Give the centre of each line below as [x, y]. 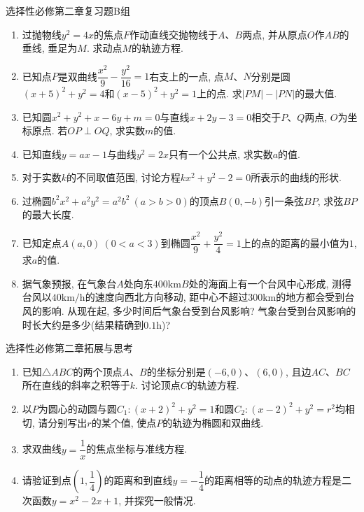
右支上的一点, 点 [187, 76]
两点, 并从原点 [275, 34]
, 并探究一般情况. [157, 500]
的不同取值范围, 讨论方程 [124, 177]
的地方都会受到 [310, 297]
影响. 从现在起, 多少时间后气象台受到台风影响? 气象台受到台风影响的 [199, 311]
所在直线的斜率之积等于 [76, 385]
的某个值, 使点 [124, 422]
